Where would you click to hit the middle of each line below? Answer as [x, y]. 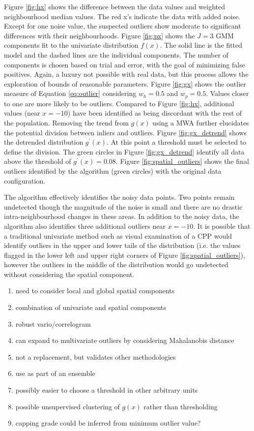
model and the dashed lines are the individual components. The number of [116, 54]
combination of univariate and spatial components [91, 307]
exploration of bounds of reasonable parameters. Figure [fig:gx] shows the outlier [125, 83]
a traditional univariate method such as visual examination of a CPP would [118, 235]
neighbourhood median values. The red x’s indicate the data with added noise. [122, 16]
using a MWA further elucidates [201, 122]
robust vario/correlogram [53, 323]
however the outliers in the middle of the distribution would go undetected [116, 264]
